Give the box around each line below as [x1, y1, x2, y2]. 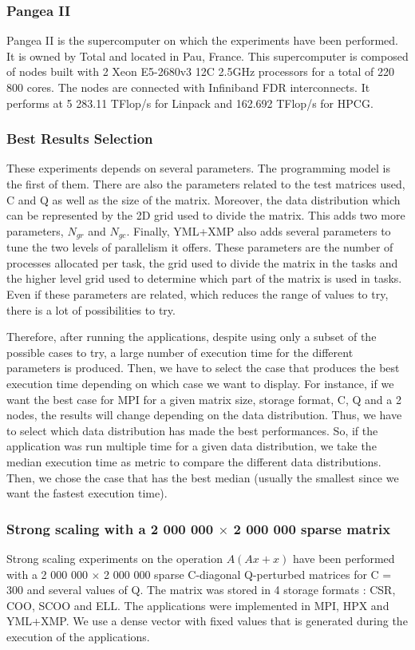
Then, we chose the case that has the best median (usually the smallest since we [6, 469, 399, 486]
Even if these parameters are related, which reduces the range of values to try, [6, 286, 389, 303]
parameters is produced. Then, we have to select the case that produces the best [6, 359, 400, 376]
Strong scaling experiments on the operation [6, 549, 223, 566]
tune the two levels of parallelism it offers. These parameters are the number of [6, 239, 393, 256]
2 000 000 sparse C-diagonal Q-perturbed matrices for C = [104, 565, 392, 582]
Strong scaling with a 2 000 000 [6, 518, 214, 538]
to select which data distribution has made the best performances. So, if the [6, 422, 378, 438]
